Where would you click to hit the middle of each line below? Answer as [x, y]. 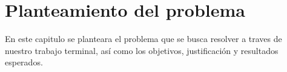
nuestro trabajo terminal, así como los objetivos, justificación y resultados [142, 50]
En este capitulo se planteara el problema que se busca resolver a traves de [143, 39]
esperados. [24, 62]
